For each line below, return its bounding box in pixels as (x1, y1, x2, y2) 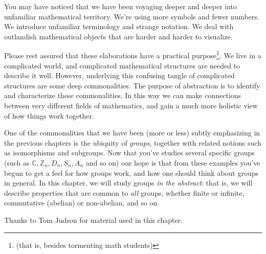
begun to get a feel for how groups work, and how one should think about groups (4, 167, 259, 178)
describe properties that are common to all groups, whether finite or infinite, (4, 187, 245, 198)
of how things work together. (4, 110, 94, 121)
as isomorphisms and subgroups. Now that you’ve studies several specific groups (4, 147, 255, 158)
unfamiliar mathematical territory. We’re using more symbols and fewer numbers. (4, 11, 259, 21)
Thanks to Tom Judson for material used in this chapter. (4, 214, 183, 225)
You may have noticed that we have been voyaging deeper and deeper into (4, 1, 237, 11)
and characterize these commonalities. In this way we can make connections (4, 90, 241, 101)
